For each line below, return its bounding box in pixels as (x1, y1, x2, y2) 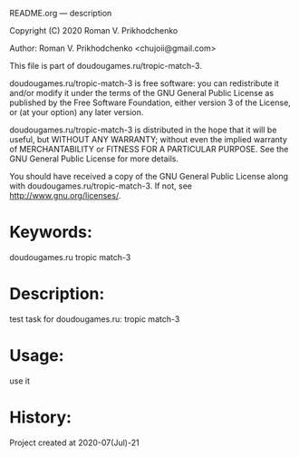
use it (9, 375, 30, 386)
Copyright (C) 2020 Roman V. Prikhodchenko (9, 25, 178, 35)
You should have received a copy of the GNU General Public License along (9, 171, 288, 181)
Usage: (9, 345, 65, 366)
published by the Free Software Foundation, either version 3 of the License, (9, 97, 292, 108)
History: (9, 407, 72, 427)
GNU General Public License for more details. (9, 153, 179, 164)
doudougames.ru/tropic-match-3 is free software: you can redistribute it (9, 78, 279, 89)
